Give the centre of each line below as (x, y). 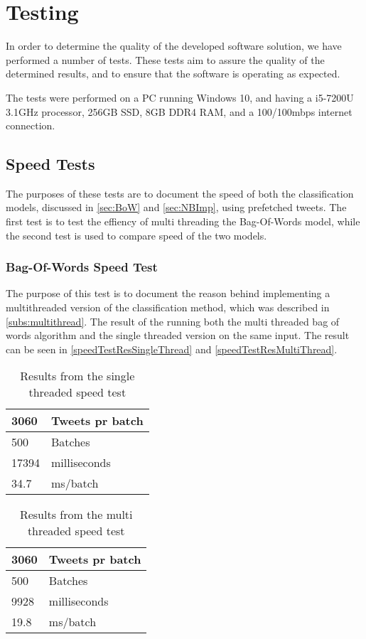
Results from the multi (76, 515)
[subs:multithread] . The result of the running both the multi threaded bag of (173, 321)
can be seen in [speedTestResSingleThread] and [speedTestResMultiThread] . (172, 349)
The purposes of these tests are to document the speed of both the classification (180, 193)
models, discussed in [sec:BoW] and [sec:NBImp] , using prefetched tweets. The (176, 207)
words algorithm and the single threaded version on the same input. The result (178, 335)
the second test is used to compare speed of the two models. (136, 235)
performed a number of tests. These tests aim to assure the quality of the (165, 59)
